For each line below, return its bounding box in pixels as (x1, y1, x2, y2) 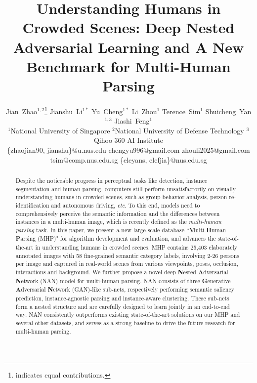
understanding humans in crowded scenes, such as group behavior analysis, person (15, 193, 227, 201)
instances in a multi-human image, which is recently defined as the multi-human (15, 217, 221, 226)
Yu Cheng (91, 106, 123, 116)
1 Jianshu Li (44, 104, 83, 116)
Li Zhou (131, 106, 157, 116)
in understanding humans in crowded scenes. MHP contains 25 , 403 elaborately (35, 243, 237, 252)
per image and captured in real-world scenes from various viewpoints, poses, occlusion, (15, 259, 238, 268)
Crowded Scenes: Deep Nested (22, 17, 235, 38)
